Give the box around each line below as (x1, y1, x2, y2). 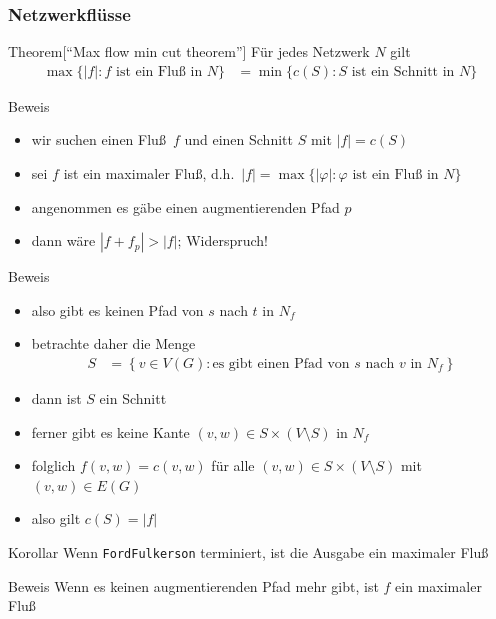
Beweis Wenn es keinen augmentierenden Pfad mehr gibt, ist (8, 575, 379, 596)
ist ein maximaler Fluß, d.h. (63, 163, 235, 184)
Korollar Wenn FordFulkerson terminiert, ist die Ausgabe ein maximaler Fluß (8, 542, 489, 562)
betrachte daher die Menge (31, 333, 196, 354)
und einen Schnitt (184, 129, 293, 150)
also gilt (31, 508, 81, 529)
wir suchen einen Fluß (31, 129, 166, 150)
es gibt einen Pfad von (212, 357, 350, 372)
